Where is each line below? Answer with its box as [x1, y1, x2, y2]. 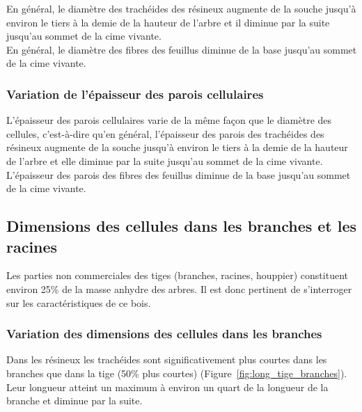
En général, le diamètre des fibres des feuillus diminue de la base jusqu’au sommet [6, 42, 357, 56]
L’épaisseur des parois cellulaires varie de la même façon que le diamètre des [6, 113, 332, 127]
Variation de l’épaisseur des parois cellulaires [6, 85, 264, 102]
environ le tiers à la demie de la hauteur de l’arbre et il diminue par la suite [6, 15, 330, 29]
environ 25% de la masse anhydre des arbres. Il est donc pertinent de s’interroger [6, 281, 352, 296]
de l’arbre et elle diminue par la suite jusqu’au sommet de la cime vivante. [6, 153, 323, 168]
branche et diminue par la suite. [6, 393, 143, 408]
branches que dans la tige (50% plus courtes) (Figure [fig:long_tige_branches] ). [6, 365, 347, 380]
